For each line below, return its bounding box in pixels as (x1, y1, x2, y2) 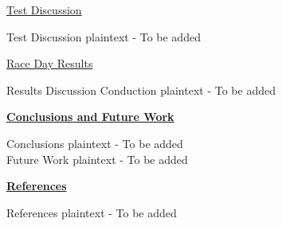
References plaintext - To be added (6, 204, 177, 220)
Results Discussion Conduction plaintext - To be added (6, 81, 276, 98)
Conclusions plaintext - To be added (6, 134, 183, 151)
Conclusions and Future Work (6, 108, 174, 125)
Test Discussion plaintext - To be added (6, 28, 201, 45)
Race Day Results (6, 55, 93, 72)
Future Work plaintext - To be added (6, 150, 188, 167)
